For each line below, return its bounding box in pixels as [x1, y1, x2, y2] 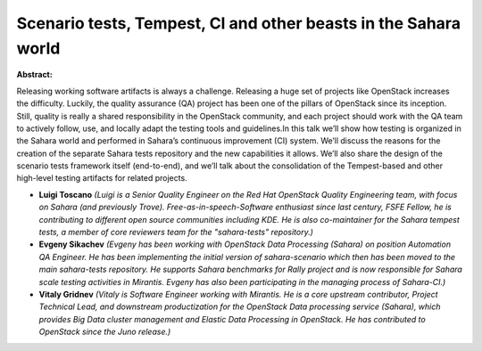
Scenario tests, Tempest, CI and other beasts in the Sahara [16, 13, 461, 33]
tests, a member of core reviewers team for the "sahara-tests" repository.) [38, 227, 314, 238]
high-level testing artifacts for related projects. [16, 173, 187, 184]
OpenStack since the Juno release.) [38, 326, 171, 338]
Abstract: [16, 69, 53, 80]
